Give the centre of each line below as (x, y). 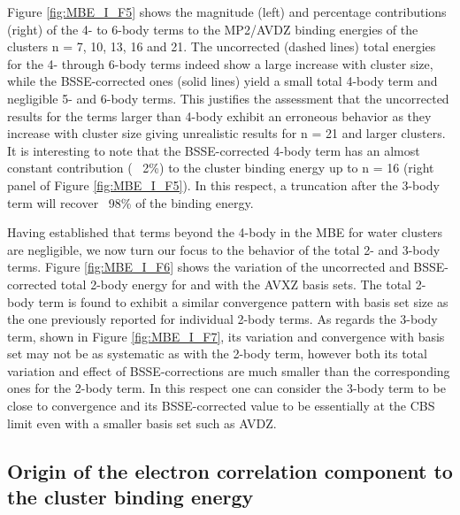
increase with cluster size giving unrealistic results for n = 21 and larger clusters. (226, 133)
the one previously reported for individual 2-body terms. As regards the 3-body (222, 319)
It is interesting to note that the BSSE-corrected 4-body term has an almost (214, 150)
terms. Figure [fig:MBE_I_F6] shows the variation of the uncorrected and (208, 267)
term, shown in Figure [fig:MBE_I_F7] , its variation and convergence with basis (226, 336)
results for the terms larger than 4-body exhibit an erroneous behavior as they (219, 115)
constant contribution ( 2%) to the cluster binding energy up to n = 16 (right (221, 168)
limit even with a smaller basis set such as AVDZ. (142, 423)
